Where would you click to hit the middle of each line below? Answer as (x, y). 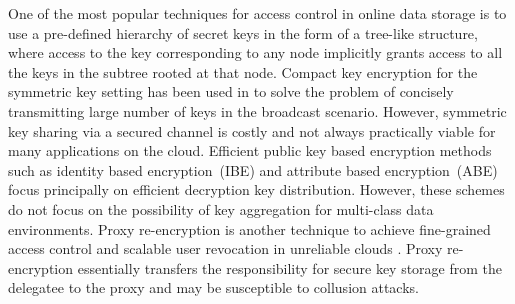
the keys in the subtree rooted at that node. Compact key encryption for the (243, 71)
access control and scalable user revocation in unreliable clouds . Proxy (225, 248)
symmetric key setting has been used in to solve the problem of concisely (231, 91)
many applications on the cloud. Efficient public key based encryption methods (250, 150)
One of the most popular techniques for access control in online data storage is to (257, 13)
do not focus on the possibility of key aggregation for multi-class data (221, 208)
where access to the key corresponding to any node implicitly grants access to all (255, 52)
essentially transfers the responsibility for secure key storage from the (290, 267)
